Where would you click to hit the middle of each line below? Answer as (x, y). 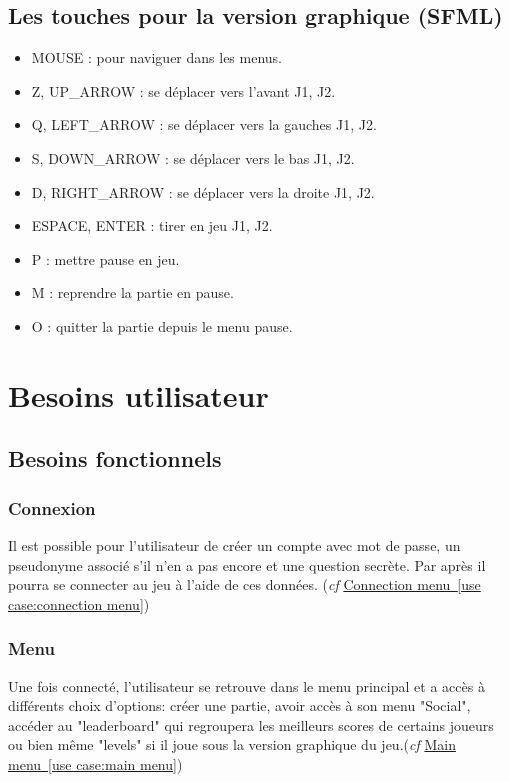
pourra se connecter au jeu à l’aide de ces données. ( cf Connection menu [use (244, 584)
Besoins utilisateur (138, 394)
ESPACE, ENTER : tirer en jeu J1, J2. (152, 225)
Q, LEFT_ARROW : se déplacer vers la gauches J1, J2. (204, 124)
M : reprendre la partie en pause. (132, 292)
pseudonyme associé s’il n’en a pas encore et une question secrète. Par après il (247, 564)
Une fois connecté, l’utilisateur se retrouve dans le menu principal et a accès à (246, 685)
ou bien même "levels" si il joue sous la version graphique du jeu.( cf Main (232, 744)
